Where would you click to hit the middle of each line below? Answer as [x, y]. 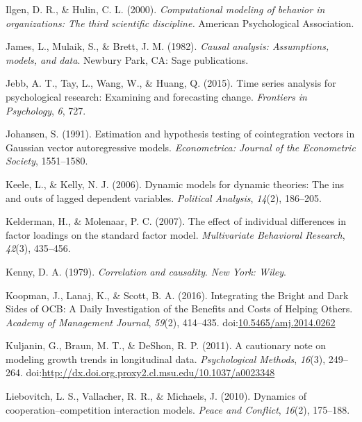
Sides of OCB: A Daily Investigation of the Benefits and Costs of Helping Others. [179, 309]
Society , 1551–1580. [47, 161]
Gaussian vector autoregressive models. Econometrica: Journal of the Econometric [181, 147]
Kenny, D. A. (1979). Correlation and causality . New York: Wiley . [146, 271]
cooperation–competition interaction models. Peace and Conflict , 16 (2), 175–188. [178, 409]
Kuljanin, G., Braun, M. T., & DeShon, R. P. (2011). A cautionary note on [166, 345]
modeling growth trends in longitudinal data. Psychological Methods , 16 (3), [166, 358]
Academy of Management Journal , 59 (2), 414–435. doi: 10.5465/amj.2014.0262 [171, 322]
